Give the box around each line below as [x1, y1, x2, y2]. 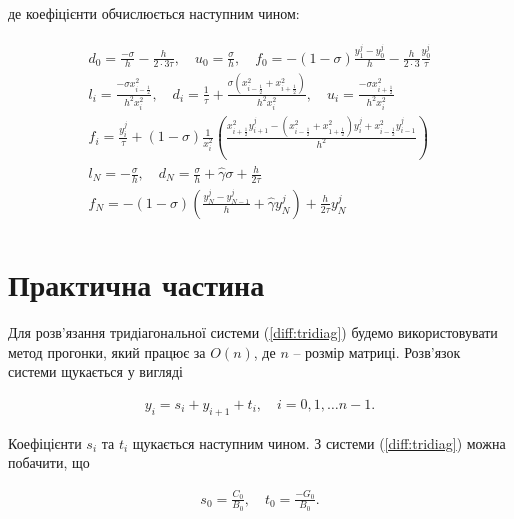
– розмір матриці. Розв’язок [293, 341, 461, 362]
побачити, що [8, 452, 90, 473]
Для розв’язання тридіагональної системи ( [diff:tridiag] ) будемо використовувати [8, 322, 498, 343]
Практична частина [8, 264, 265, 305]
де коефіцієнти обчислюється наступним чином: [8, 3, 300, 23]
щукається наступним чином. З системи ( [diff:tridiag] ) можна [132, 432, 506, 453]
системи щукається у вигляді [8, 361, 183, 382]
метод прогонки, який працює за [8, 341, 206, 362]
